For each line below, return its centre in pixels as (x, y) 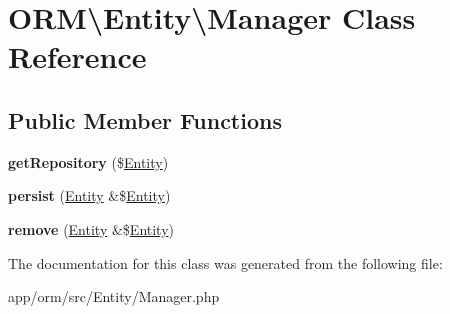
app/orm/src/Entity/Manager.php (114, 296)
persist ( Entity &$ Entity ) (89, 195)
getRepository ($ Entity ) (88, 161)
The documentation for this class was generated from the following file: (225, 262)
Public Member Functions (145, 119)
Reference (77, 56)
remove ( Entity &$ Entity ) (91, 228)
